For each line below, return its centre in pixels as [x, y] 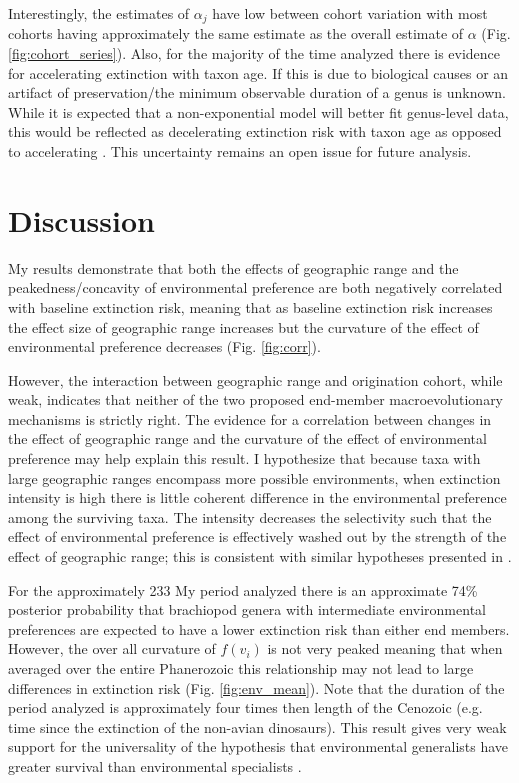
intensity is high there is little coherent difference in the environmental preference [257, 497]
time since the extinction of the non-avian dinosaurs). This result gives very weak [257, 726]
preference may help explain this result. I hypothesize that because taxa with [244, 458]
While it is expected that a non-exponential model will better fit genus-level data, [258, 111]
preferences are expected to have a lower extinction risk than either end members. [259, 628]
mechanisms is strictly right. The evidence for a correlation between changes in [250, 418]
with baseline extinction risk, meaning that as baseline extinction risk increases [250, 306]
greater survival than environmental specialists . [155, 765]
